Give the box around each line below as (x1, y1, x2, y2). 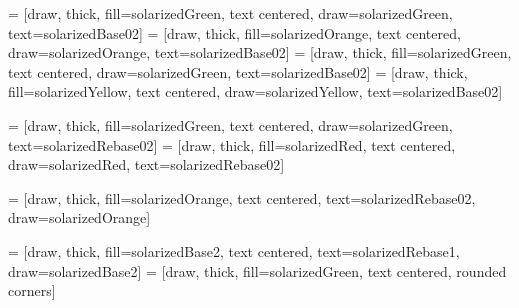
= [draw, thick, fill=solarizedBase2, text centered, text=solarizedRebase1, (8, 240, 460, 261)
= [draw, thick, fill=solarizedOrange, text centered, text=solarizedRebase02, (8, 187, 476, 208)
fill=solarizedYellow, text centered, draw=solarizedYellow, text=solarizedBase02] (8, 81, 503, 102)
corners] (8, 280, 56, 301)
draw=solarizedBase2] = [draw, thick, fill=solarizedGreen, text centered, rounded (8, 260, 507, 281)
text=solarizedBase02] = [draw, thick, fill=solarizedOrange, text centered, (8, 22, 461, 43)
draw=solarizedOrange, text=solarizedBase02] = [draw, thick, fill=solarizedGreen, (8, 42, 512, 63)
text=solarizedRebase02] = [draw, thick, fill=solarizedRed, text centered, (8, 134, 456, 155)
